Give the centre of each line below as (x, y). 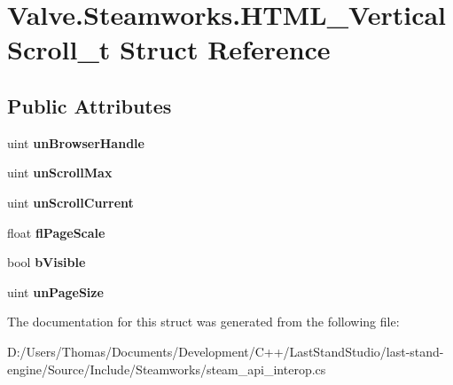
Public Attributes (90, 105)
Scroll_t (59, 49)
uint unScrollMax (60, 173)
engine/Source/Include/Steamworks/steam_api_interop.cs (167, 369)
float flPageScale (56, 232)
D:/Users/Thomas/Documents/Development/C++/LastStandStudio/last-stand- (226, 351)
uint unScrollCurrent (70, 202)
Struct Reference (225, 49)
